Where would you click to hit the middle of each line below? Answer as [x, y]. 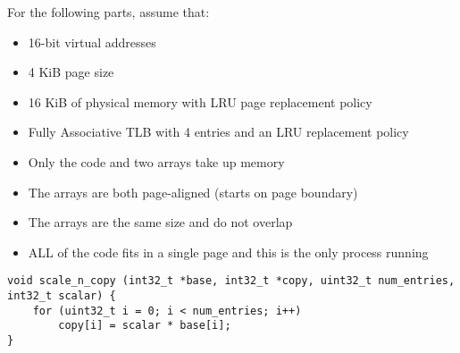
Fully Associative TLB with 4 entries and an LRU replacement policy [218, 132]
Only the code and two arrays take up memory [156, 161]
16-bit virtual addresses [92, 42]
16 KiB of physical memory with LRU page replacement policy [200, 101]
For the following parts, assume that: [109, 12]
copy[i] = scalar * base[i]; [145, 326]
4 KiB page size [71, 72]
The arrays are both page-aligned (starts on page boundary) [193, 192]
